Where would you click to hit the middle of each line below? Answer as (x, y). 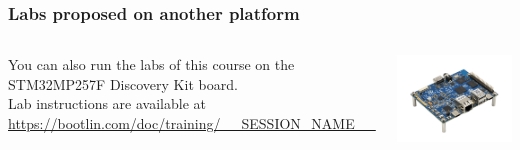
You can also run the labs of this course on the (151, 64)
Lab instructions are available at (107, 103)
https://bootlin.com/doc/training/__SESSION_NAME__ (192, 123)
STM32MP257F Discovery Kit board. (123, 83)
